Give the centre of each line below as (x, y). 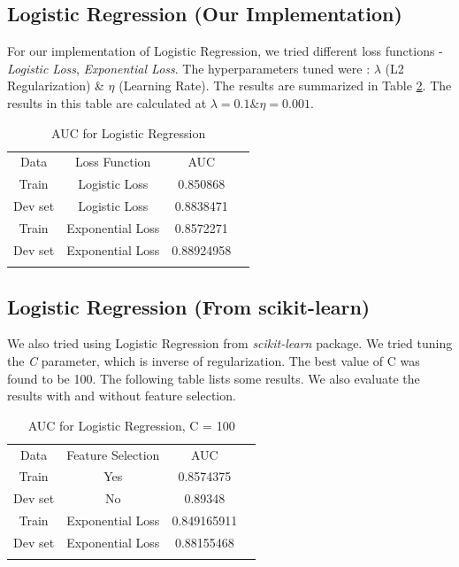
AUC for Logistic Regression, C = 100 (131, 425)
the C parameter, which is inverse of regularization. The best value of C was (214, 360)
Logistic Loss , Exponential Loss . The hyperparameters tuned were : (189, 68)
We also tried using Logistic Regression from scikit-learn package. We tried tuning (230, 343)
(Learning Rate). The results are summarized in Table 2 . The (285, 85)
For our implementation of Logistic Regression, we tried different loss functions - (225, 51)
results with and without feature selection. (122, 396)
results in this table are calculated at (107, 102)
